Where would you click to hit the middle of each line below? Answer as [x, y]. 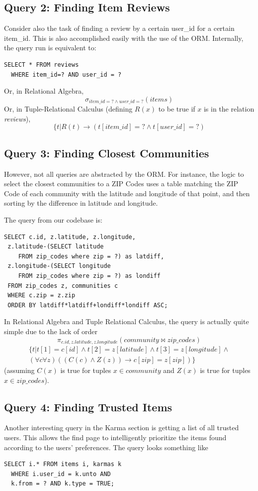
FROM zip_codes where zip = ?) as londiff [89, 276]
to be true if [177, 109]
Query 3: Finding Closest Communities [107, 153]
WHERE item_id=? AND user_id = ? [66, 74]
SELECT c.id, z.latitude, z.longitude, [70, 237]
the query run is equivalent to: [50, 48]
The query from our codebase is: [53, 219]
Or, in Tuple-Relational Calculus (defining [68, 109]
